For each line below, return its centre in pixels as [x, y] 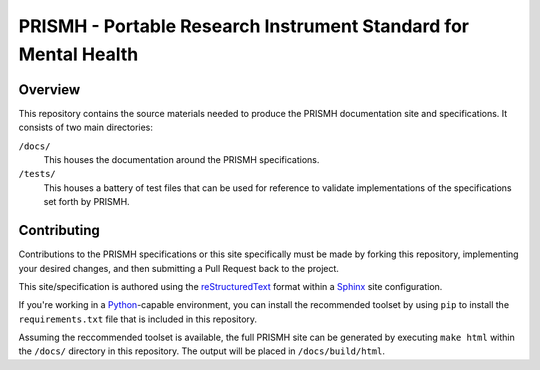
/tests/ [37, 174]
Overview [49, 89]
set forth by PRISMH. [86, 202]
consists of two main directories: [86, 127]
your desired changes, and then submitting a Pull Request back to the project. [179, 268]
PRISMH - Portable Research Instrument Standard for [244, 26]
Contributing [59, 230]
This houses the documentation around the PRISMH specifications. [181, 160]
